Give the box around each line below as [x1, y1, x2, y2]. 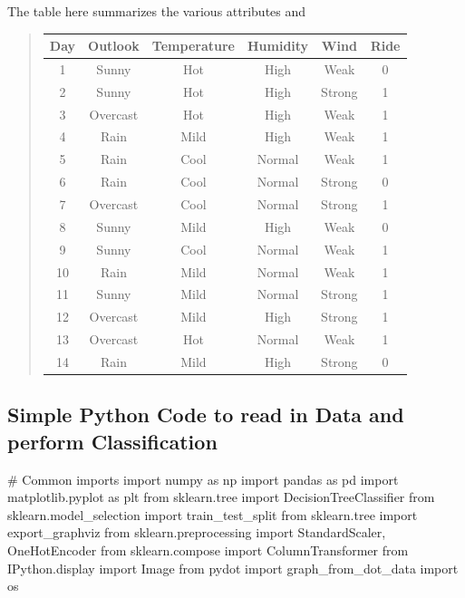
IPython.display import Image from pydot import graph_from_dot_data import [7, 558, 459, 577]
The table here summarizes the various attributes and [7, 2, 306, 20]
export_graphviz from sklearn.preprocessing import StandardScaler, [7, 523, 386, 542]
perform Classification [7, 427, 218, 455]
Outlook [88, 36, 140, 55]
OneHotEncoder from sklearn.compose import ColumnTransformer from [7, 540, 409, 559]
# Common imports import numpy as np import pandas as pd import [7, 469, 399, 488]
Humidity [247, 36, 309, 55]
